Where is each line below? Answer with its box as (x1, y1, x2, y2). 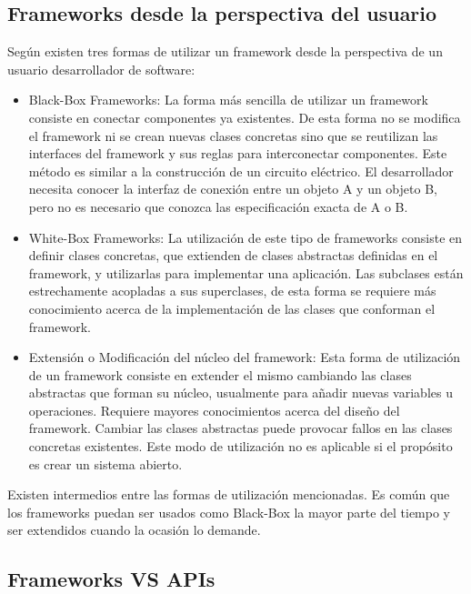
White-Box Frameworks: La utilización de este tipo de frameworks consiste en (28, 227, 463, 247)
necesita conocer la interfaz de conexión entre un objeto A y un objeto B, (28, 179, 437, 198)
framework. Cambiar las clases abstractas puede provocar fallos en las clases (28, 418, 453, 438)
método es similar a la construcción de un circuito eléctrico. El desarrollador (28, 161, 454, 180)
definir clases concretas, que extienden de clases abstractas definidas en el (28, 246, 438, 265)
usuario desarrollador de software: (7, 59, 195, 78)
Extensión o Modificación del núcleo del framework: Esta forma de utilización (28, 347, 461, 367)
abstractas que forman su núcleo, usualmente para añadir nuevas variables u (28, 383, 453, 402)
